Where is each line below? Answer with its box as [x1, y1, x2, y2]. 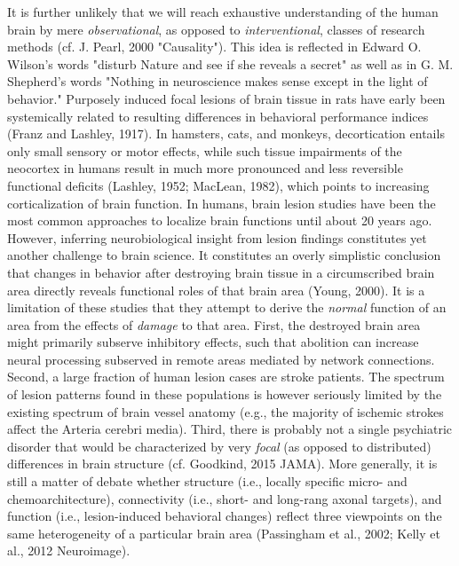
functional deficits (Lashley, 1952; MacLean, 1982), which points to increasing [7, 176, 430, 194]
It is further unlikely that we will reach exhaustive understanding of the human [7, 3, 439, 20]
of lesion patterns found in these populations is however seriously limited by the [7, 385, 442, 404]
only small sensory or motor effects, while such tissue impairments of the [7, 141, 402, 160]
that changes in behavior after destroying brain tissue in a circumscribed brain [7, 263, 435, 281]
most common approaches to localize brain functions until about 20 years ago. [7, 211, 432, 230]
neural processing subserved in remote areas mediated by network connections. [7, 350, 435, 368]
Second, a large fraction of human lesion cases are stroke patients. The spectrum [7, 367, 445, 386]
